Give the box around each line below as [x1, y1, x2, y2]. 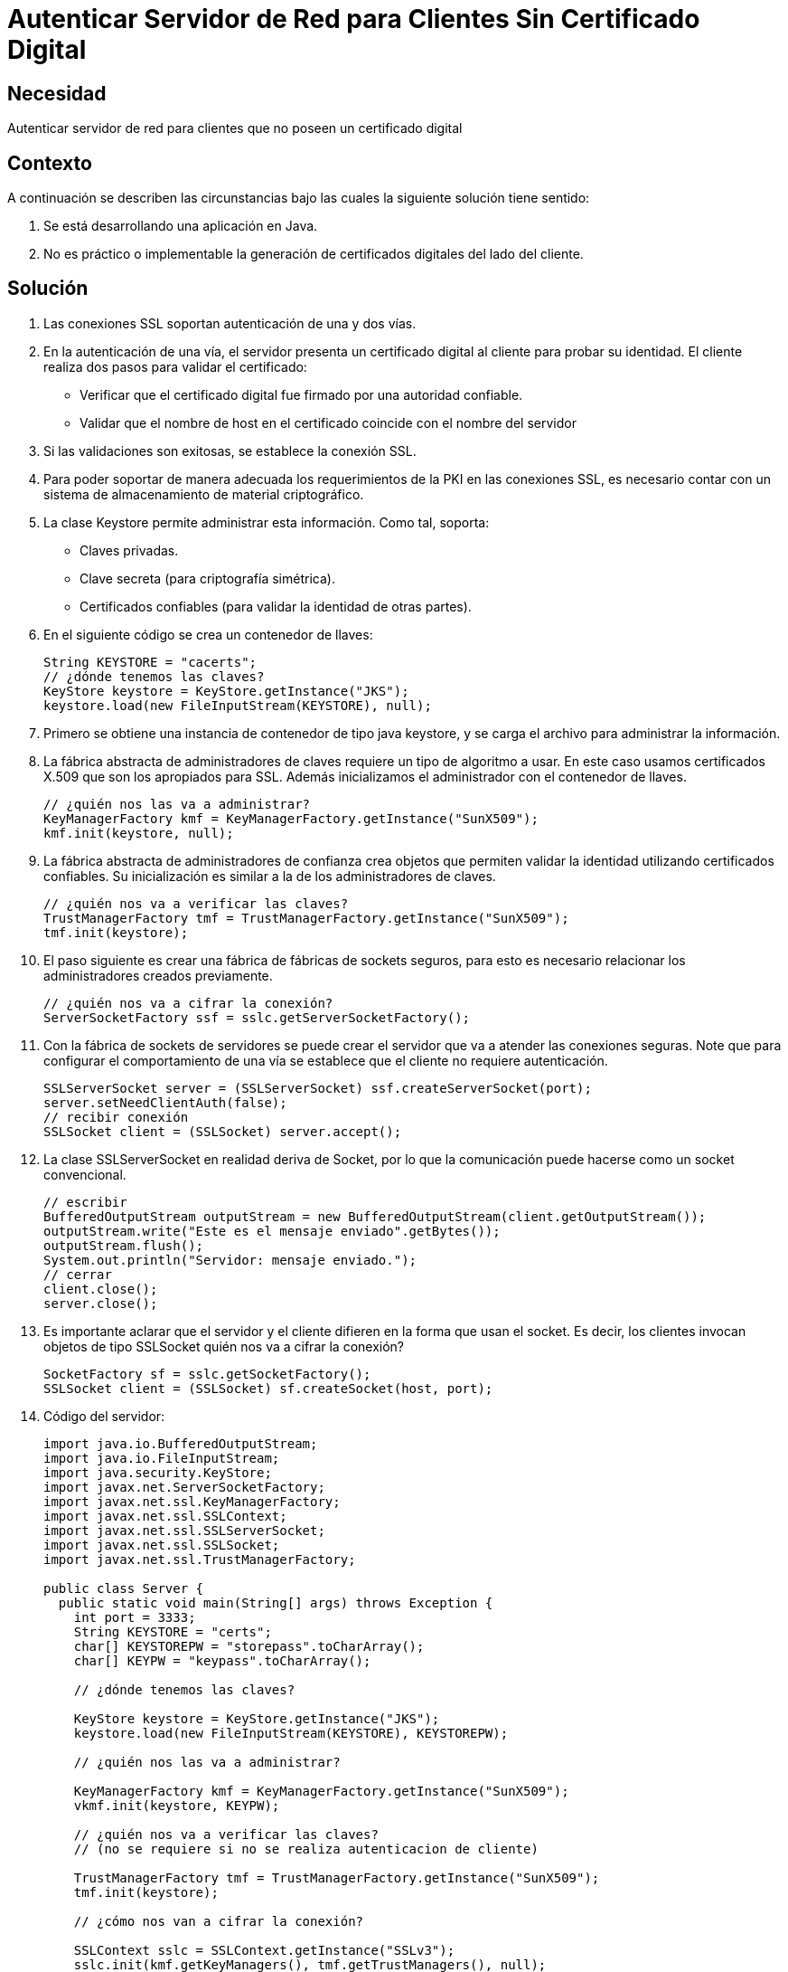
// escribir [43, 1194, 127, 1209]
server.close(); [43, 1295, 158, 1311]
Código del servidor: [43, 1408, 165, 1424]
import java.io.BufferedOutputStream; [43, 1436, 318, 1451]
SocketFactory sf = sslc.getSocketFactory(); [43, 1366, 371, 1381]
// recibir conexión [43, 1109, 189, 1124]
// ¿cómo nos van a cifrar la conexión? [73, 1913, 364, 1929]
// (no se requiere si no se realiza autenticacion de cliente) [73, 1841, 539, 1856]
